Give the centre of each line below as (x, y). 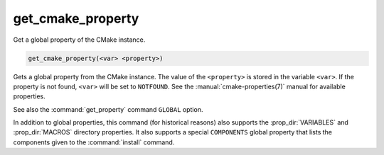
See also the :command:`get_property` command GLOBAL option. (108, 109)
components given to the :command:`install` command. (94, 142)
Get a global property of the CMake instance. (79, 40)
